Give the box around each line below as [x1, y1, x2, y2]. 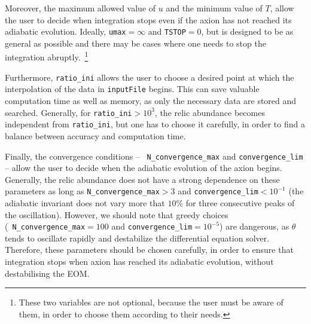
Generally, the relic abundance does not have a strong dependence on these [5, 173, 280, 185]
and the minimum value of [166, 2, 263, 14]
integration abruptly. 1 [5, 49, 89, 63]
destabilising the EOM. [5, 267, 90, 279]
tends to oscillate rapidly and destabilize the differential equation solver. [5, 231, 270, 244]
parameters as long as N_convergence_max [5, 185, 160, 197]
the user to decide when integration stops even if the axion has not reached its [5, 13, 292, 26]
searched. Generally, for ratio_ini [5, 106, 132, 118]
